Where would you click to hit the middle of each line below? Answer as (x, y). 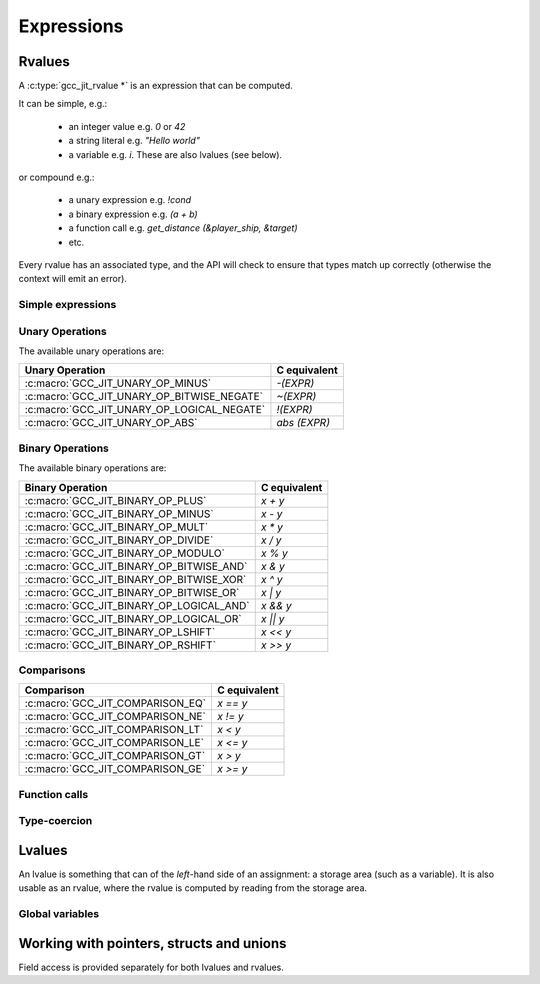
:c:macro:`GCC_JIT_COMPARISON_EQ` (115, 703)
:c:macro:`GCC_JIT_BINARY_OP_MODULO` (124, 553)
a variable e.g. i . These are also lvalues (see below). (175, 154)
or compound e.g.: (56, 177)
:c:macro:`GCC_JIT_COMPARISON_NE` (115, 717)
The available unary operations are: (91, 351)
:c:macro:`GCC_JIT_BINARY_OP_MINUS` (119, 513)
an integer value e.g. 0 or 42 (127, 126)
